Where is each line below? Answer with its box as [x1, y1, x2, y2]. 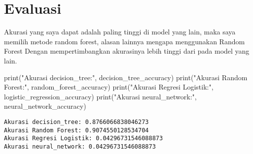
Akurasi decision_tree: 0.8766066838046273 [4, 118, 149, 125]
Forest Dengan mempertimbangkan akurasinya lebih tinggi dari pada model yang [4, 46, 250, 56]
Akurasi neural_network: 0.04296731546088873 [4, 143, 156, 150]
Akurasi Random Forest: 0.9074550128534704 [4, 126, 149, 134]
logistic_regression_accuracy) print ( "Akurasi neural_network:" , [4, 91, 197, 101]
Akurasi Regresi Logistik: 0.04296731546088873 [4, 135, 163, 142]
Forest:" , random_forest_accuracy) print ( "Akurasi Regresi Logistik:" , [4, 82, 214, 92]
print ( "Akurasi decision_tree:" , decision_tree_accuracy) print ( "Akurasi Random [4, 72, 248, 82]
